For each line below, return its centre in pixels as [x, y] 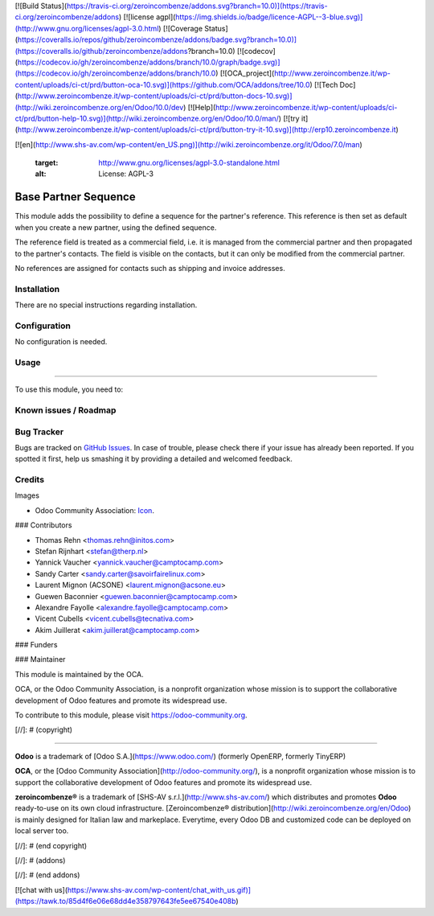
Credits [29, 480]
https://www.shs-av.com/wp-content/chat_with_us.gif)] [159, 889]
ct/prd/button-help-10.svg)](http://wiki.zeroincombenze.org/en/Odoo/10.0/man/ [147, 118]
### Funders [36, 645]
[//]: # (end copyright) [51, 845]
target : [47, 163]
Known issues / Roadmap [66, 410]
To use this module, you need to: [69, 389]
